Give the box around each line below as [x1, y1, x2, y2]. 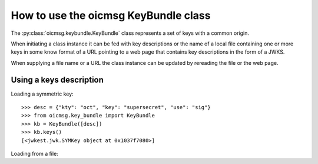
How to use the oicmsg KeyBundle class [11, 9, 211, 22]
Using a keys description [11, 74, 104, 85]
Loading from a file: [11, 150, 58, 157]
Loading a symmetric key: [11, 90, 74, 97]
